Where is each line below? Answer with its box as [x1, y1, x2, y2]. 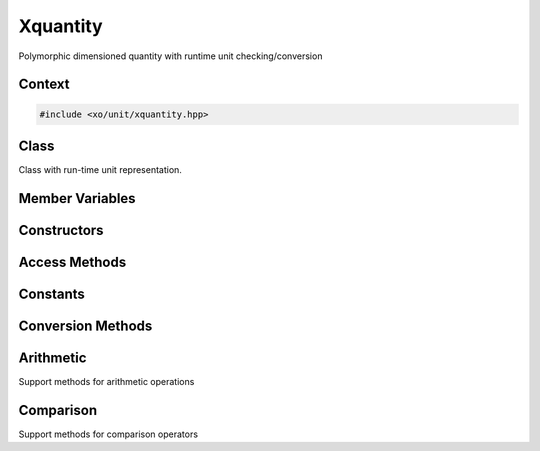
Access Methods [18, 253, 127, 270]
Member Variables [18, 190, 136, 207]
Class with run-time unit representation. [18, 164, 182, 176]
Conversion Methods [18, 317, 153, 334]
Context [18, 76, 70, 93]
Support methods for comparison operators [18, 428, 199, 440]
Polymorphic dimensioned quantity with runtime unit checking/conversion [18, 50, 323, 62]
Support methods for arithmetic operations [18, 376, 195, 388]
